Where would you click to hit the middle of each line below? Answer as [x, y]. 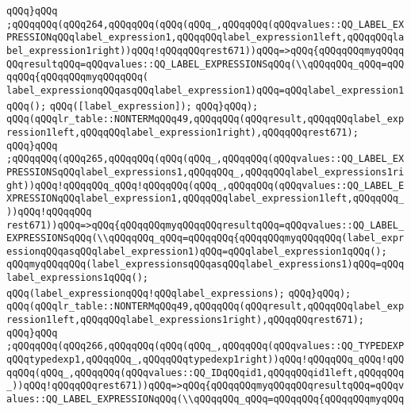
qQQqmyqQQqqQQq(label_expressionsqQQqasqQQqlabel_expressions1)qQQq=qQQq [205, 265]
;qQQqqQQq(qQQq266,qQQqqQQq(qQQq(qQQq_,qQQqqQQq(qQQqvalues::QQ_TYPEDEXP [205, 346]
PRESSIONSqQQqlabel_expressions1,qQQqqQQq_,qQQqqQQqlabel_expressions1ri [205, 172]
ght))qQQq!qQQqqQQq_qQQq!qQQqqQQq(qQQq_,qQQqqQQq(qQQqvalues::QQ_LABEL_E [205, 185]
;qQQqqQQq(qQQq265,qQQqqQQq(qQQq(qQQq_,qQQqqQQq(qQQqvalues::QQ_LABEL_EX [205, 159]
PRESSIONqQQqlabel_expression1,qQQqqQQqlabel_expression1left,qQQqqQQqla [205, 38]
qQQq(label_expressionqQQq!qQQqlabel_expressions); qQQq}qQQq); [179, 293]
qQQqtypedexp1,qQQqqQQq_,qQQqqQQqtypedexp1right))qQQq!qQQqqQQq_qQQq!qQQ [205, 360]
